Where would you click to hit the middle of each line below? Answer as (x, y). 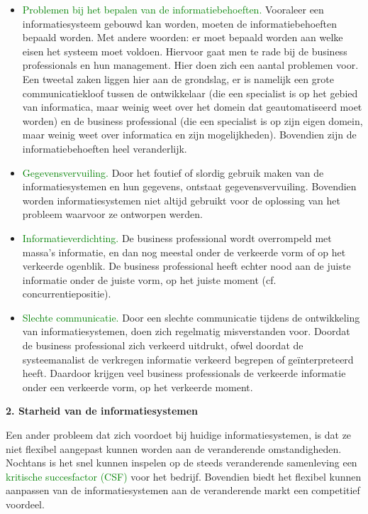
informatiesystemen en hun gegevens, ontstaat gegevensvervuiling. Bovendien (189, 186)
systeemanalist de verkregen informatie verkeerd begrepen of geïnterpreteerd (188, 359)
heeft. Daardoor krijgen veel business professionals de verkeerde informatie (184, 373)
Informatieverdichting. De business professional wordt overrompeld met (177, 237)
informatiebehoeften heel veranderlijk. (105, 148)
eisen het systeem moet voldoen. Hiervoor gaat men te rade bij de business (185, 51)
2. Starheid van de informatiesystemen (102, 411)
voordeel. (25, 504)
